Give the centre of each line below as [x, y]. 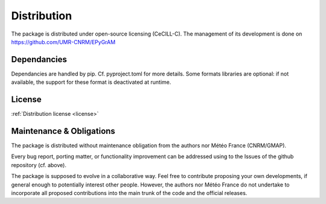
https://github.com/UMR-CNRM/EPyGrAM [63, 42]
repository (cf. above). [39, 165]
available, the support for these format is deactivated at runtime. [91, 82]
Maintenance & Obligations [63, 131]
